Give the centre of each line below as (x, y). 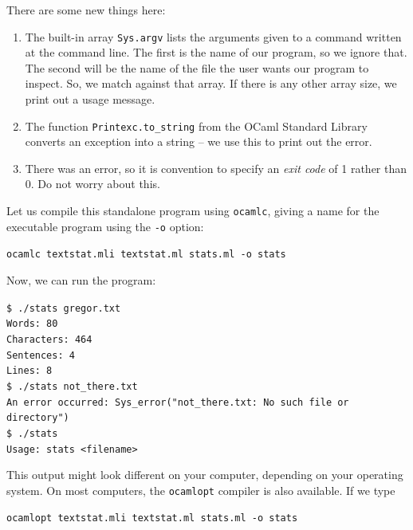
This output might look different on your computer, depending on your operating (205, 475)
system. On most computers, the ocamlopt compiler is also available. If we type (201, 490)
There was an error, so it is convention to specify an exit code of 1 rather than (216, 168)
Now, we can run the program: (81, 280)
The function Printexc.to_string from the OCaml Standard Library (196, 126)
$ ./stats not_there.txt (72, 386)
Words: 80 (32, 324)
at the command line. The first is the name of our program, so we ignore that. (216, 52)
